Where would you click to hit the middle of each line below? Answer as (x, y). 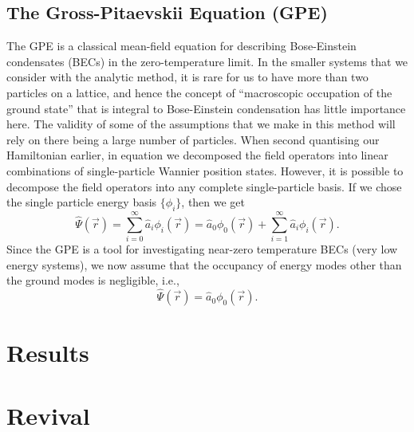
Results (48, 353)
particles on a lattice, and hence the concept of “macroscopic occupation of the (199, 92)
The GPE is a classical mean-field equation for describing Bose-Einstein (181, 46)
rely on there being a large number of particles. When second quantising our (193, 139)
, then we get (213, 202)
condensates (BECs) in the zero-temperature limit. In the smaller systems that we (207, 61)
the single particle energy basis (82, 202)
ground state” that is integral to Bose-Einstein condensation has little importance (206, 108)
